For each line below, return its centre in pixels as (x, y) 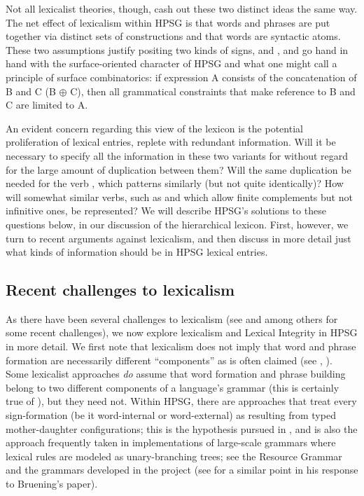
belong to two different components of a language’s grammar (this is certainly (173, 387)
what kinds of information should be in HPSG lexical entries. (137, 252)
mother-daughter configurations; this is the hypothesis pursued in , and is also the (182, 428)
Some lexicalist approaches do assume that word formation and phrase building (176, 374)
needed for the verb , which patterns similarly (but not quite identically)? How (175, 183)
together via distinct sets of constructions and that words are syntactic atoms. (173, 36)
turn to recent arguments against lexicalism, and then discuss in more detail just (178, 238)
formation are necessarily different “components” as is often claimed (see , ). (169, 360)
